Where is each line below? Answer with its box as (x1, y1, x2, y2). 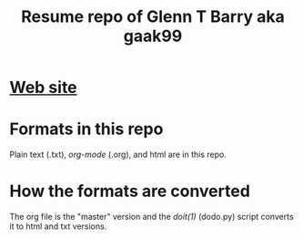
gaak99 (123, 26, 183, 47)
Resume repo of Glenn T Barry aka (21, 6, 285, 27)
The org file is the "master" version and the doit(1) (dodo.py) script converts (9, 212, 294, 223)
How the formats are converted (9, 181, 250, 202)
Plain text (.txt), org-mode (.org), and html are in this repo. (9, 149, 227, 161)
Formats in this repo (9, 119, 164, 140)
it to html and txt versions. (9, 221, 107, 232)
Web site (9, 78, 77, 98)
